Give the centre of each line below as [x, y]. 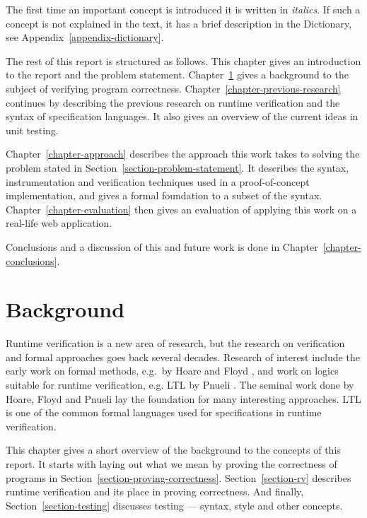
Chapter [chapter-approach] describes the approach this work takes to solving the [183, 154]
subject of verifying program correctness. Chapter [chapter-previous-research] [173, 88]
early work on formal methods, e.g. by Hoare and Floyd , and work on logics [172, 371]
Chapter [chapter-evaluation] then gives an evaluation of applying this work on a [181, 209]
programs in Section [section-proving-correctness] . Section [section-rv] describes [179, 477]
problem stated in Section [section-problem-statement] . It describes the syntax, [177, 167]
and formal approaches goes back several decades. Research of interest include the [183, 357]
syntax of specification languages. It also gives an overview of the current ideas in [182, 116]
